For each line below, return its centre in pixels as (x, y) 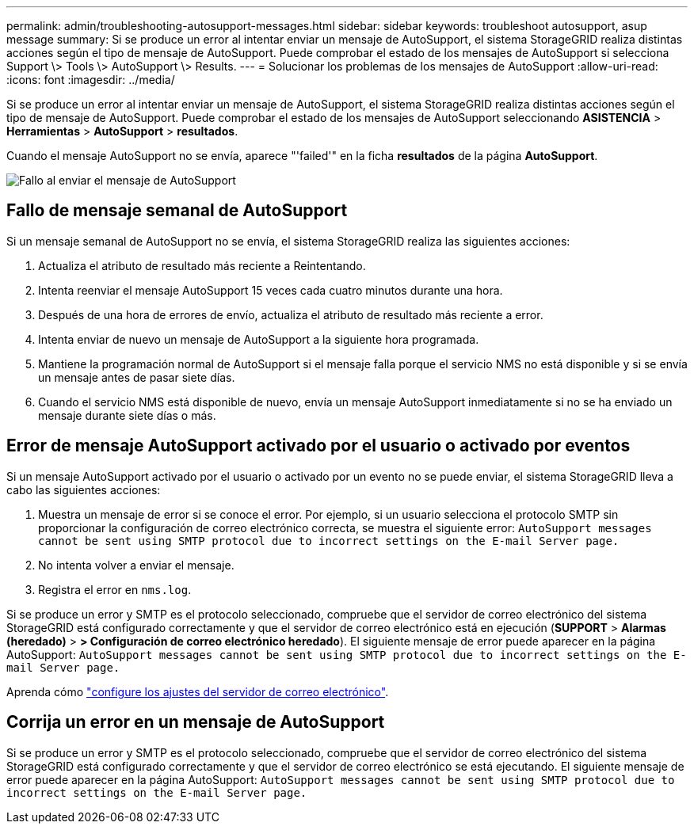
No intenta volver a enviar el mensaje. (136, 565)
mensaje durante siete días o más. (127, 415)
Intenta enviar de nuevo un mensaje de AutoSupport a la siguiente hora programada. (259, 339)
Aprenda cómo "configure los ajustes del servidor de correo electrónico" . (198, 691)
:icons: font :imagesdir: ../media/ (91, 80)
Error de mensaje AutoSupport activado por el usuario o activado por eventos (318, 446)
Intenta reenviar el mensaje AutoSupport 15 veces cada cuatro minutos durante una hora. (271, 290)
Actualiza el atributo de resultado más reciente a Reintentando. (202, 265)
